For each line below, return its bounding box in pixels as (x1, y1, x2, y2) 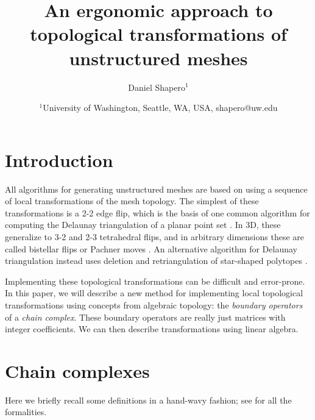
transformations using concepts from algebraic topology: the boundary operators (5, 298, 303, 311)
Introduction (5, 147, 113, 172)
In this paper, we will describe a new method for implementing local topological (5, 287, 303, 299)
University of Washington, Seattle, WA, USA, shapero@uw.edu (43, 101, 278, 114)
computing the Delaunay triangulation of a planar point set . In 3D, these (5, 218, 281, 231)
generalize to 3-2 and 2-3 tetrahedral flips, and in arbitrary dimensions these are (5, 230, 304, 243)
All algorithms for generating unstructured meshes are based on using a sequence (5, 182, 308, 195)
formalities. (5, 405, 47, 418)
